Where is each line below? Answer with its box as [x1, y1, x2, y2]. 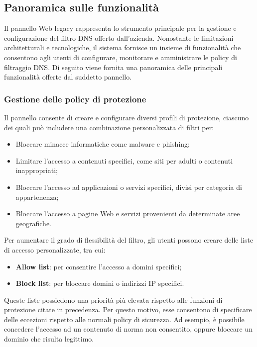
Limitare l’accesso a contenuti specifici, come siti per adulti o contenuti [15, 155, 233, 166]
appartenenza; [15, 191, 59, 202]
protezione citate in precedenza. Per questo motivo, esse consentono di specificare [4, 304, 252, 315]
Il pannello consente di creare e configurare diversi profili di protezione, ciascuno [4, 112, 249, 122]
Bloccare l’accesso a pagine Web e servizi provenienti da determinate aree [15, 208, 240, 219]
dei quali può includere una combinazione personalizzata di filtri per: [4, 122, 214, 132]
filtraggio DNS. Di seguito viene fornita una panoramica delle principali [4, 62, 223, 72]
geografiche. [15, 218, 52, 228]
